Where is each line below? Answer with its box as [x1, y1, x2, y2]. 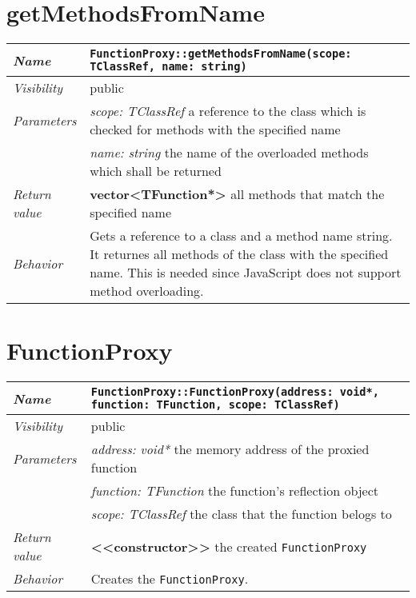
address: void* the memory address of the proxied [90, 440, 370, 459]
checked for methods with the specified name [90, 120, 341, 139]
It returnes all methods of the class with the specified [90, 245, 389, 264]
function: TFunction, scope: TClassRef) [90, 398, 340, 412]
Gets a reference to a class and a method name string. [90, 226, 393, 245]
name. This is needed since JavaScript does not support [90, 263, 402, 282]
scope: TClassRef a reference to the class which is [90, 102, 366, 121]
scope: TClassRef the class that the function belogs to [90, 504, 392, 524]
